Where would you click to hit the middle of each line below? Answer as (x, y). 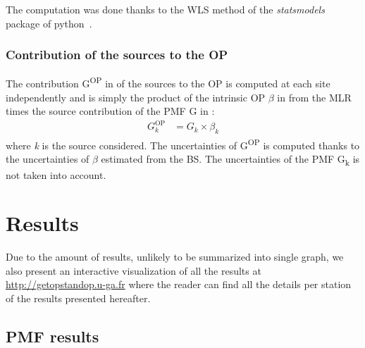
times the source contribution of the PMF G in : (110, 111)
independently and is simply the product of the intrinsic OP (136, 97)
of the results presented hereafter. (78, 298)
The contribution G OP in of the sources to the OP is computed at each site (168, 82)
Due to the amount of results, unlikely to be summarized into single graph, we (175, 257)
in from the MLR (314, 97)
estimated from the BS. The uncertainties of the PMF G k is (230, 160)
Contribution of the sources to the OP (117, 55)
